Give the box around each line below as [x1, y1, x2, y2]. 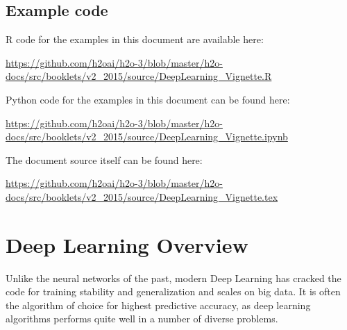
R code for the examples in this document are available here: [6, 32, 264, 47]
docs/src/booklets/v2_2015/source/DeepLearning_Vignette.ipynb [6, 129, 288, 144]
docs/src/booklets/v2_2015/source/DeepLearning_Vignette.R [6, 69, 272, 83]
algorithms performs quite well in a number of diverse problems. [6, 311, 278, 326]
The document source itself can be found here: [6, 152, 203, 167]
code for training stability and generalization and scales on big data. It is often [6, 284, 341, 299]
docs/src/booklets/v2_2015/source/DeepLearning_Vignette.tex [6, 189, 278, 204]
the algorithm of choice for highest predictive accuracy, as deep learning [6, 297, 311, 312]
